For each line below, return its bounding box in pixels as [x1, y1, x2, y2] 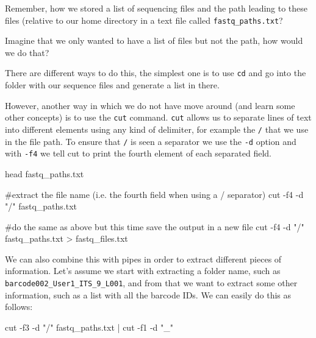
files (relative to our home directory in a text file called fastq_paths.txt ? [5, 13, 283, 26]
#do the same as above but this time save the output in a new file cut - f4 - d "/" [5, 220, 304, 233]
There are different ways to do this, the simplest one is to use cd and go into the [5, 66, 306, 79]
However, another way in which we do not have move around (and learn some [5, 99, 295, 111]
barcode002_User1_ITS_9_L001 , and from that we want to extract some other [5, 276, 298, 289]
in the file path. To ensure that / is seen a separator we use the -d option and [5, 135, 296, 147]
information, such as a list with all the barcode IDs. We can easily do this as [5, 288, 292, 301]
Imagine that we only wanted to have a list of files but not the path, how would [5, 34, 303, 47]
